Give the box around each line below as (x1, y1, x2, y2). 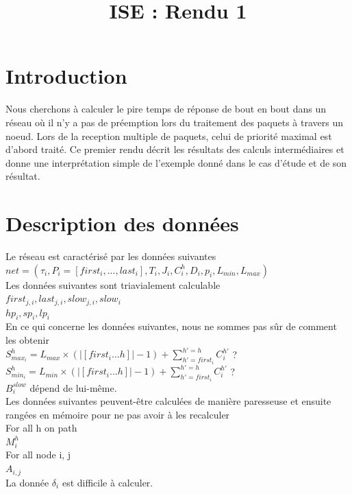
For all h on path (5, 421, 77, 435)
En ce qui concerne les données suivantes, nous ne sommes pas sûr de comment (5, 319, 337, 333)
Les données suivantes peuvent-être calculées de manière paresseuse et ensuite (5, 394, 331, 408)
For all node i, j (5, 447, 71, 462)
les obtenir (5, 333, 49, 347)
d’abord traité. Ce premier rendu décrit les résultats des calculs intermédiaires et (5, 142, 344, 156)
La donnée (5, 475, 49, 489)
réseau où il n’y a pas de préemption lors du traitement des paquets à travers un (5, 115, 344, 129)
